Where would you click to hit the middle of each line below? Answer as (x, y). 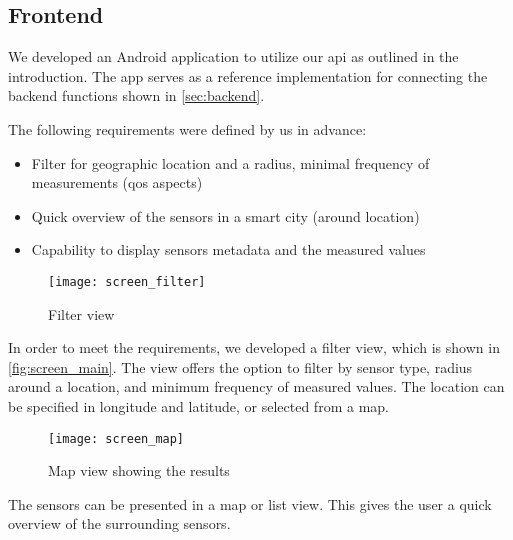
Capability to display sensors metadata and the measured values (228, 249)
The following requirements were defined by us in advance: (187, 128)
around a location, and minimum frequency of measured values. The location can (256, 386)
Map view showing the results (139, 470)
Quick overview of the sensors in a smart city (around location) (225, 215)
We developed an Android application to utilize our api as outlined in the (233, 56)
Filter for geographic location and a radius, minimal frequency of (230, 162)
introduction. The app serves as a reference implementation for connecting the (248, 75)
